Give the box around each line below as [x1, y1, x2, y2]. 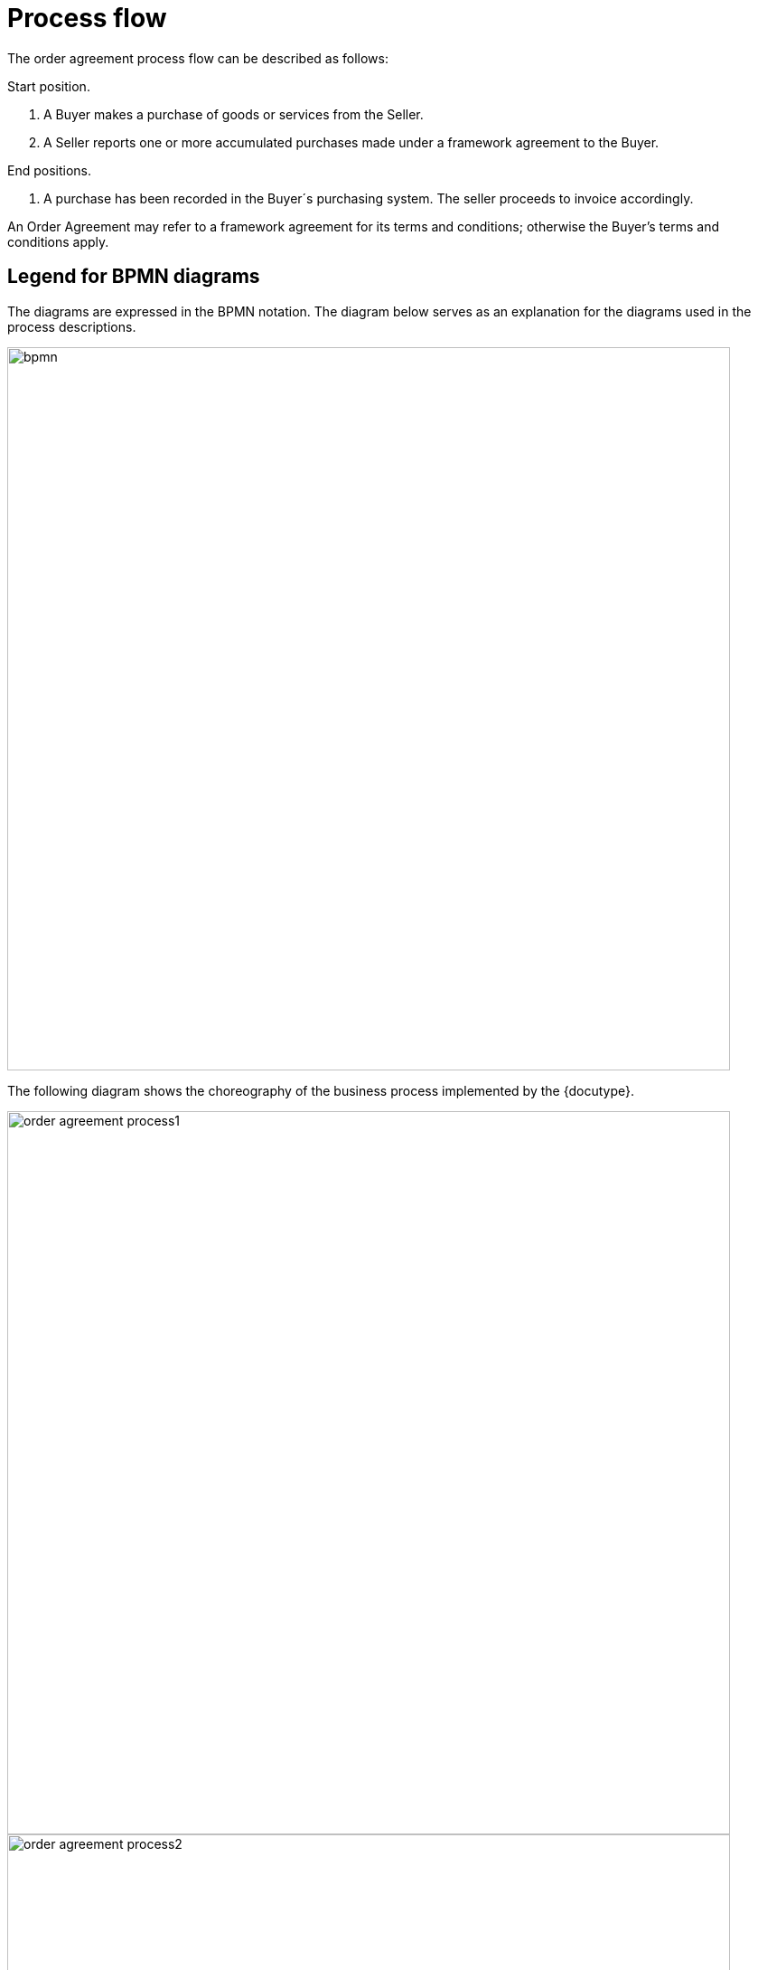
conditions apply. [7, 233, 109, 250]
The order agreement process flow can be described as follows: [7, 50, 389, 66]
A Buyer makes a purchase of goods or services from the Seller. [43, 106, 424, 122]
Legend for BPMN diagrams [7, 265, 260, 288]
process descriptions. [7, 318, 136, 335]
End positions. [7, 162, 92, 178]
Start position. [7, 78, 90, 94]
